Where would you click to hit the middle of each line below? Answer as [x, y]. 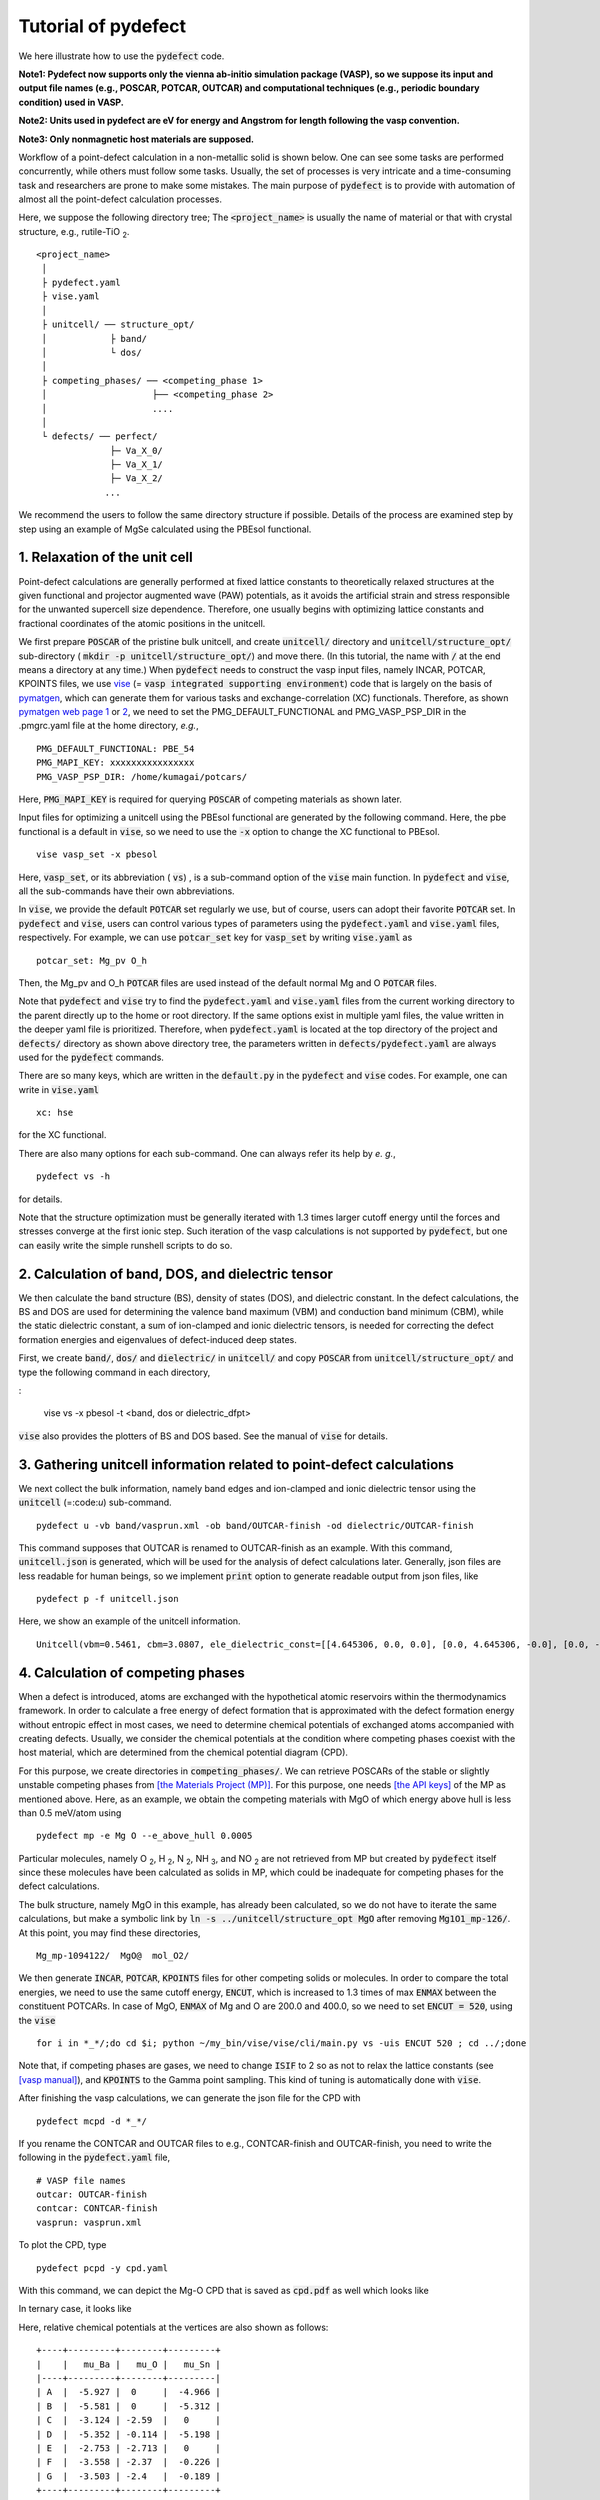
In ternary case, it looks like [75, 2309]
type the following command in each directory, [114, 1372]
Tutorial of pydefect [102, 26]
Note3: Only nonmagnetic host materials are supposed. [136, 139]
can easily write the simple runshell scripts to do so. [125, 1245]
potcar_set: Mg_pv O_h [92, 960]
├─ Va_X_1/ [137, 464]
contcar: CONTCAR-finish [97, 2208]
